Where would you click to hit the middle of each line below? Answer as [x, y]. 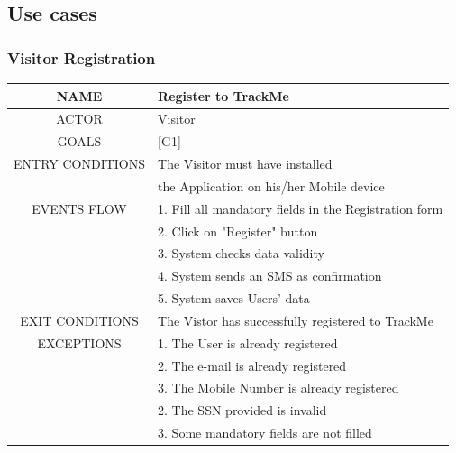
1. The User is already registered [248, 342]
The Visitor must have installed [245, 164]
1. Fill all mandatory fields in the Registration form [301, 208]
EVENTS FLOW [79, 208]
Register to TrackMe [223, 95]
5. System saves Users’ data [234, 298]
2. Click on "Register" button [238, 231]
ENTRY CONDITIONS [80, 164]
